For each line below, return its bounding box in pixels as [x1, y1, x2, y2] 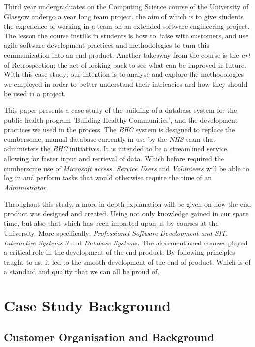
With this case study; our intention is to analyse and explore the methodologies [4, 69, 244, 79]
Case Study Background [4, 295, 171, 315]
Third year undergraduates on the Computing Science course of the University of [4, 1, 249, 11]
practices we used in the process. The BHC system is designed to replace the [4, 124, 235, 135]
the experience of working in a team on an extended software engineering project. [4, 21, 250, 31]
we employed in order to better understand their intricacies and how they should [4, 78, 248, 89]
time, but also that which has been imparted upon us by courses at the [4, 218, 219, 228]
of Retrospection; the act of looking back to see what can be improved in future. [4, 59, 247, 69]
